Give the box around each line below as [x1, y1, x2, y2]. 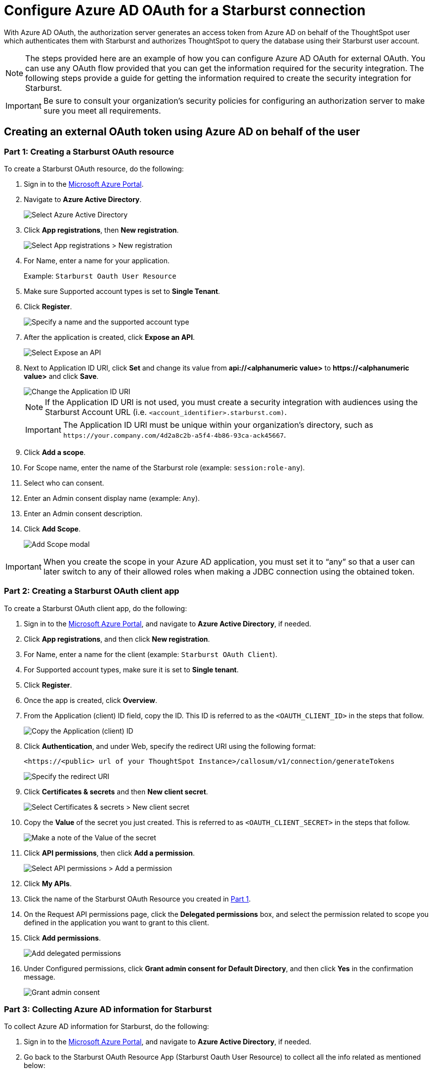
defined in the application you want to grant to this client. [24, 918, 209, 927]
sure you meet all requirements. [43, 105, 161, 116]
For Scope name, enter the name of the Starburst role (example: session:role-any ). [24, 463, 305, 472]
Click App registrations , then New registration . [24, 225, 179, 234]
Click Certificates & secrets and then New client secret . [24, 787, 208, 796]
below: [24, 1061, 45, 1070]
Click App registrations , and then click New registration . [24, 634, 210, 643]
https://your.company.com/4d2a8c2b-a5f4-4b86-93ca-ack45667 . [63, 429, 286, 440]
